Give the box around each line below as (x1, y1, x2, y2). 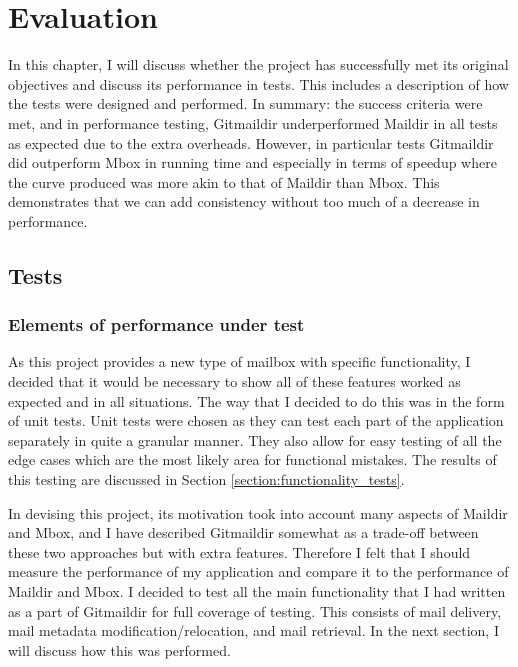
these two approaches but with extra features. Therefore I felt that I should (8, 541, 471, 562)
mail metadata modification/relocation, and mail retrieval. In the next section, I (8, 620, 499, 641)
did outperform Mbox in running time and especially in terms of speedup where (8, 152, 497, 173)
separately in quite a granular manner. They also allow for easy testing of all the (8, 429, 502, 450)
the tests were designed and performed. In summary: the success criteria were (8, 93, 483, 114)
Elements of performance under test (8, 312, 305, 337)
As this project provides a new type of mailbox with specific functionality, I (8, 351, 471, 372)
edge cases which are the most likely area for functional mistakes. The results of (8, 449, 497, 470)
